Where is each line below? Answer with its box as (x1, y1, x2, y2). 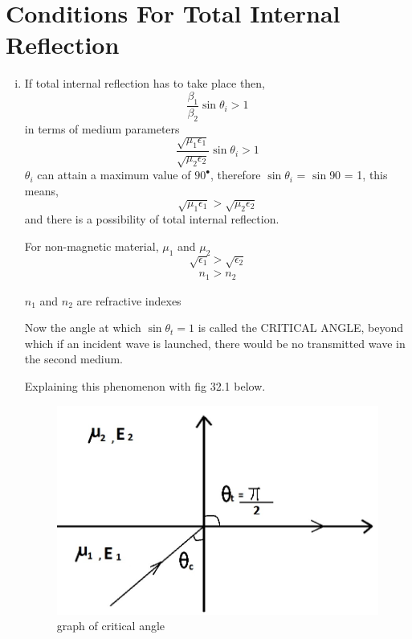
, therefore (210, 166, 261, 183)
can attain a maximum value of (37, 166, 191, 183)
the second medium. (24, 350, 123, 367)
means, (24, 182, 59, 199)
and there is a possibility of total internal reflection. (24, 211, 279, 227)
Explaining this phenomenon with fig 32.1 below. (24, 378, 266, 394)
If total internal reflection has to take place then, (24, 75, 266, 92)
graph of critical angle (56, 617, 165, 634)
